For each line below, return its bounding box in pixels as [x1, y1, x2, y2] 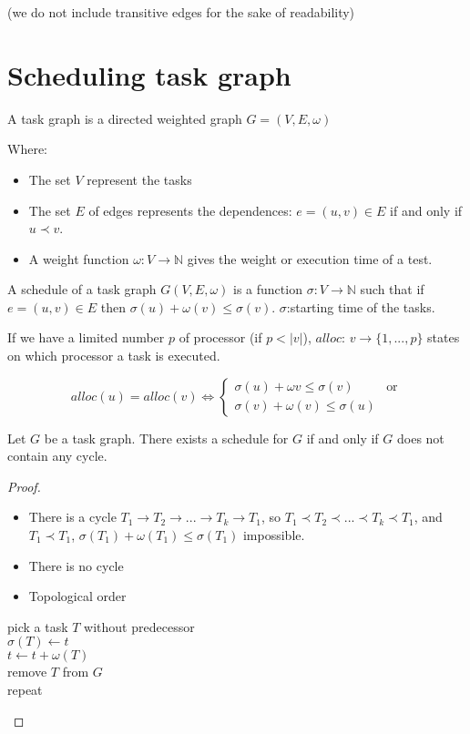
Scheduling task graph [7, 56, 291, 93]
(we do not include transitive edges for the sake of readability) [7, 3, 355, 21]
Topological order [28, 586, 127, 606]
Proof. [7, 476, 41, 495]
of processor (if [179, 328, 262, 347]
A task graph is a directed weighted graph [7, 108, 242, 127]
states [427, 328, 460, 347]
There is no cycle [28, 556, 124, 575]
